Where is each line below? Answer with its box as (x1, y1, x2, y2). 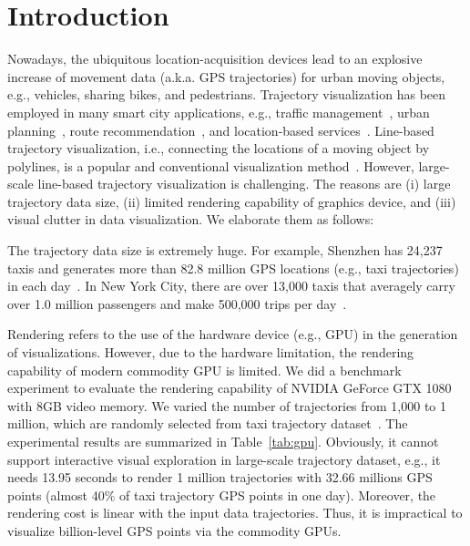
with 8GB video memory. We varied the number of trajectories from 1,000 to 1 (7, 396, 447, 415)
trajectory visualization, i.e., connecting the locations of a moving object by (7, 139, 430, 158)
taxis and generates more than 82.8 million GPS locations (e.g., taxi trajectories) (7, 258, 459, 277)
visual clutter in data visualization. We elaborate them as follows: (7, 210, 374, 229)
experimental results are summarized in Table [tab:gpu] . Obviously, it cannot (7, 432, 439, 450)
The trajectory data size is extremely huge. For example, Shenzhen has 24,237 (7, 241, 443, 260)
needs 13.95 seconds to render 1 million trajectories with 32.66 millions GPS (7, 468, 433, 487)
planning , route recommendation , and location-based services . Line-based (7, 120, 434, 139)
